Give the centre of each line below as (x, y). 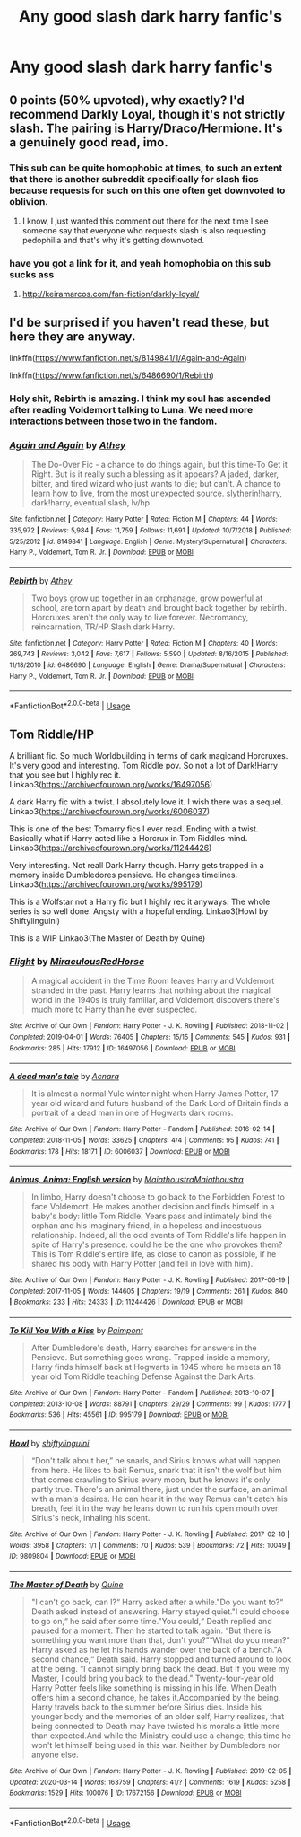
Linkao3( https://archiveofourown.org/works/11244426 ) (111, 848)
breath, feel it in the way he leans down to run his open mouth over (155, 1508)
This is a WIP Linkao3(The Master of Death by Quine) (107, 938)
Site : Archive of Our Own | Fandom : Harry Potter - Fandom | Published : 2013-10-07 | (142, 1393)
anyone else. (55, 1755)
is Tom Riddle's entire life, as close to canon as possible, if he (163, 1254)
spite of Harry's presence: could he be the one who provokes (144, 1244)
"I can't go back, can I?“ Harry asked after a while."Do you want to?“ (157, 1602)
